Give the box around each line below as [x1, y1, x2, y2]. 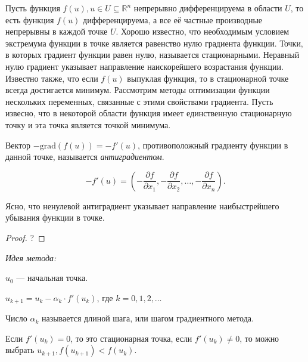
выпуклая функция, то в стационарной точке [127, 72, 289, 84]
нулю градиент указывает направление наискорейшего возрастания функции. [5, 60, 284, 72]
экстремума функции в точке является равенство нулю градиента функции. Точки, [5, 36, 303, 49]
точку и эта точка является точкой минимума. [5, 118, 171, 131]
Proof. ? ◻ [5, 231, 45, 243]
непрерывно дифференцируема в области [133, 2, 282, 14]
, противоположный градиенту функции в [138, 138, 288, 151]
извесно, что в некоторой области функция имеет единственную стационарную [5, 107, 292, 119]
